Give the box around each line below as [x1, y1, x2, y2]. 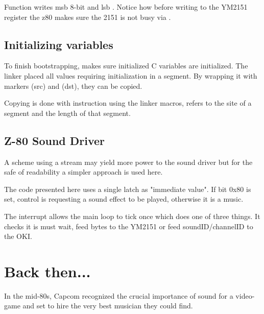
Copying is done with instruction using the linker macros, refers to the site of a [4, 98, 252, 108]
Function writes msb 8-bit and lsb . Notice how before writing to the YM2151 [4, 2, 248, 12]
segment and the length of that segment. [4, 107, 131, 118]
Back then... [4, 260, 91, 281]
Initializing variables [4, 36, 113, 52]
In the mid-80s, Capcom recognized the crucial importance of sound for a [4, 290, 233, 301]
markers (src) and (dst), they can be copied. [4, 80, 142, 91]
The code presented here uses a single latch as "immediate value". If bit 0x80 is [4, 183, 251, 194]
